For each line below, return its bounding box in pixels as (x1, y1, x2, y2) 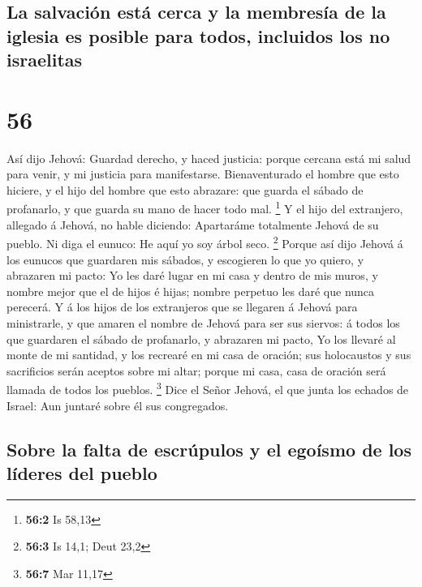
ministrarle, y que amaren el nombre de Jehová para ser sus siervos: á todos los (6, 314, 400, 331)
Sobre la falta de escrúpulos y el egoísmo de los (6, 436, 411, 461)
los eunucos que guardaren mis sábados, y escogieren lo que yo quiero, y (6, 251, 364, 268)
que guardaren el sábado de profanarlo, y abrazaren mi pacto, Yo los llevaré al (6, 330, 396, 347)
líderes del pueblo (6, 460, 157, 485)
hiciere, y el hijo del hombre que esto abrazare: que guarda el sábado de (6, 181, 364, 198)
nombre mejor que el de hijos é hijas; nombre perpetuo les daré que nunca (6, 282, 375, 299)
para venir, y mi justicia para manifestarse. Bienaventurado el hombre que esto (6, 165, 399, 182)
